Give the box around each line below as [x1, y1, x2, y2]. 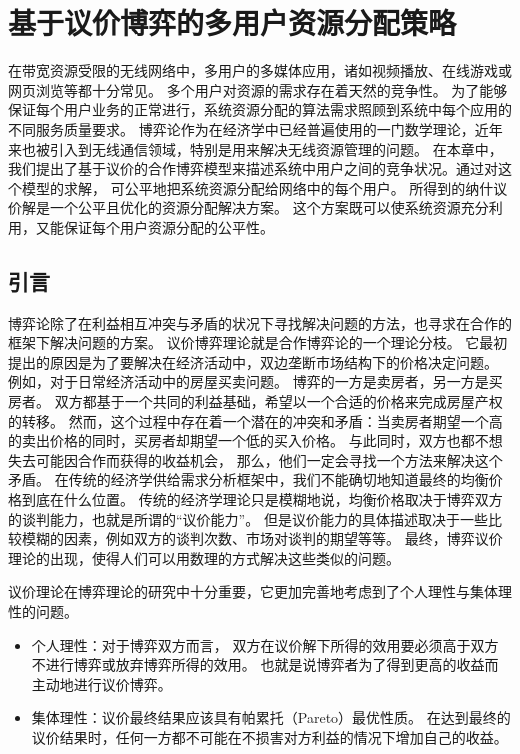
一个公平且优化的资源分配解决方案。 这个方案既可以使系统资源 [49, 197, 461, 218]
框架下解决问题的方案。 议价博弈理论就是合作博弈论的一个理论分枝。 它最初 [8, 332, 508, 353]
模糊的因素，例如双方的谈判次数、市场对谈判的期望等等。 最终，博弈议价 [21, 528, 503, 549]
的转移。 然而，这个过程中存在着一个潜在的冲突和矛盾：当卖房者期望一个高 [8, 410, 503, 431]
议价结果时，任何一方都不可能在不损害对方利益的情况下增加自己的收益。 [31, 726, 508, 747]
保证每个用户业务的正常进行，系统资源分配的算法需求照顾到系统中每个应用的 [8, 99, 512, 120]
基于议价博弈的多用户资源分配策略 [8, 2, 457, 43]
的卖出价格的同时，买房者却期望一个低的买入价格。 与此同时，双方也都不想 [8, 430, 503, 451]
